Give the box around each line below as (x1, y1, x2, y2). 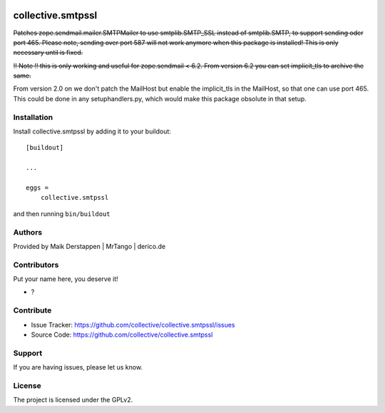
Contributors (13, 260, 59, 270)
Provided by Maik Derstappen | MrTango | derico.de (13, 242, 166, 250)
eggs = (26, 183, 49, 192)
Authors (13, 227, 43, 237)
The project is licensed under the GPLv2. (13, 396, 133, 404)
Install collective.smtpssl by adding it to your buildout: (13, 127, 171, 136)
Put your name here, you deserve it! (13, 275, 118, 283)
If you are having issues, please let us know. (13, 363, 143, 372)
